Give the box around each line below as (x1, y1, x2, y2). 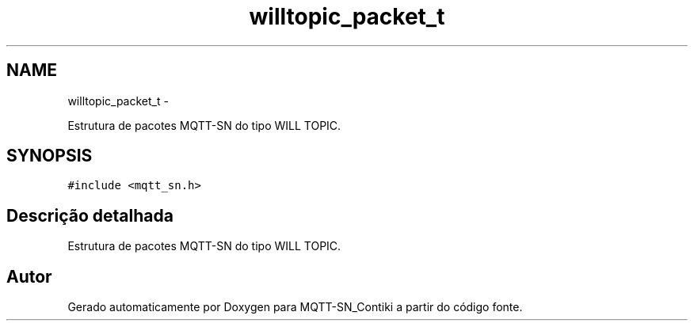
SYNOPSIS (6, 146, 93, 166)
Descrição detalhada (6, 205, 173, 226)
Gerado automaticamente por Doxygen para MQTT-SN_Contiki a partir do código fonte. (67, 300, 523, 314)
